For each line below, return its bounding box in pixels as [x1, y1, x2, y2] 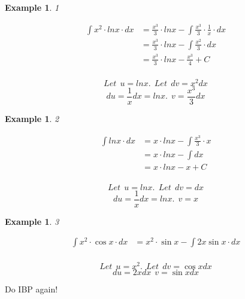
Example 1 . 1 [5, 1, 59, 13]
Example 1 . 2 [5, 112, 59, 124]
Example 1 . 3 [5, 215, 59, 227]
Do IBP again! [5, 282, 58, 295]
